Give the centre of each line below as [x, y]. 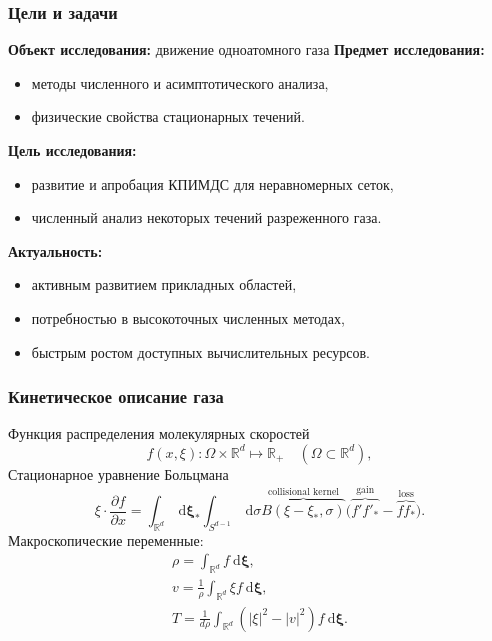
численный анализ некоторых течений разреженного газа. [206, 217]
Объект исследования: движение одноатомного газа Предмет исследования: [246, 49]
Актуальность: [55, 250]
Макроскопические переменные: [106, 539]
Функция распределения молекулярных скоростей [159, 433]
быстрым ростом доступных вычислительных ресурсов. [200, 351]
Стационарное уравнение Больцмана [118, 473]
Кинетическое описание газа [116, 396]
